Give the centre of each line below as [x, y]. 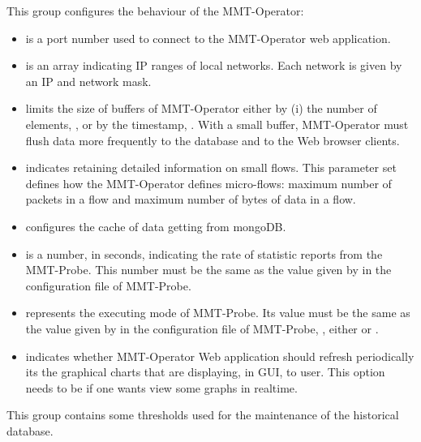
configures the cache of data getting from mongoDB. [156, 226]
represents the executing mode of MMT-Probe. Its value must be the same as [218, 313]
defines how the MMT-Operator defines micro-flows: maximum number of [208, 183]
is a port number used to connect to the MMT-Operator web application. [208, 38]
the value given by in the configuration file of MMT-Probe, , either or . [202, 328]
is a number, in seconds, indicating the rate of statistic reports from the [204, 253]
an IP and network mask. [88, 81]
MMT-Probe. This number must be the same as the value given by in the [208, 270]
